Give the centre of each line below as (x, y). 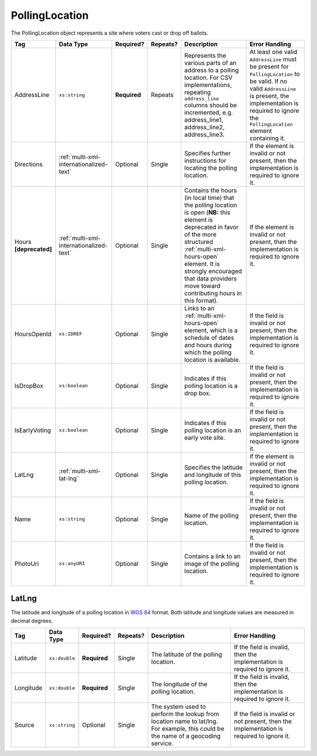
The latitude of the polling (187, 654)
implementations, (208, 85)
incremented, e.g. (208, 112)
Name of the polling (211, 516)
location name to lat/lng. (185, 721)
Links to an (199, 308)
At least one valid (274, 52)
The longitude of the (179, 684)
